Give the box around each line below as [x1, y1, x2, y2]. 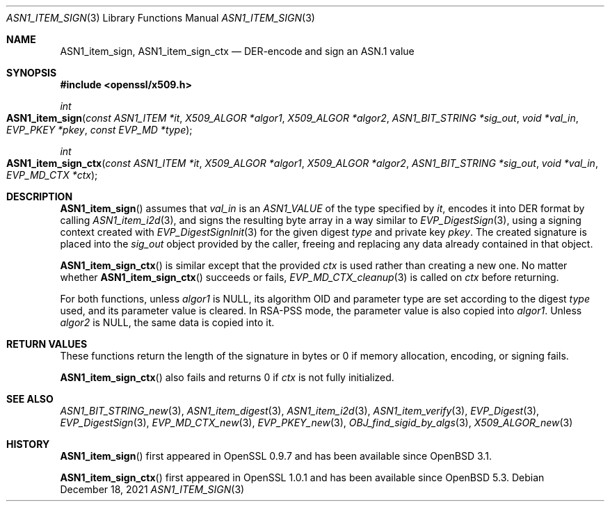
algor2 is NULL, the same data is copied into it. [60, 316, 275, 328]
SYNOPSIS [6, 67, 57, 79]
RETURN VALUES [6, 338, 88, 350]
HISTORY [6, 438, 50, 450]
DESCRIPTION [6, 191, 73, 202]
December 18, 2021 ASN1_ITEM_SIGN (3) [60, 483, 245, 495]
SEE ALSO [6, 393, 54, 405]
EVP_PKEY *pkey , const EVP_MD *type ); [6, 124, 193, 136]
